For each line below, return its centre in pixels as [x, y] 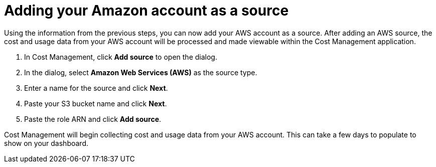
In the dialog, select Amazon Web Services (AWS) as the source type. [141, 72]
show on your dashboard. [46, 143]
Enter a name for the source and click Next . [96, 88]
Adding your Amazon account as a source [147, 11]
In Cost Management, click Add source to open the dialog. [121, 57]
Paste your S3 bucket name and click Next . [96, 103]
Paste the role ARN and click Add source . [93, 119]
